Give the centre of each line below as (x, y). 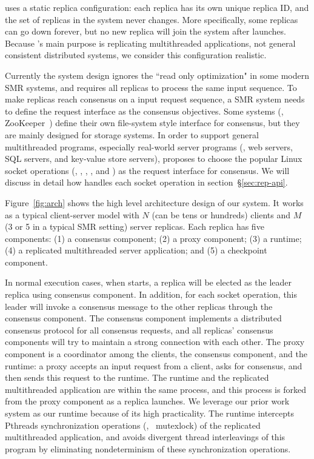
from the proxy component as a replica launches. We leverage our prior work (147, 401)
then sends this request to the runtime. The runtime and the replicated (137, 377)
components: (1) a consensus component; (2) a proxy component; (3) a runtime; (153, 238)
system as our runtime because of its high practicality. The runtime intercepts (150, 413)
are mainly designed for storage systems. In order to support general (132, 134)
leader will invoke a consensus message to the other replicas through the (139, 306)
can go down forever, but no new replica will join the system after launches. (145, 31)
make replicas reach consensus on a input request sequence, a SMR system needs (155, 99)
